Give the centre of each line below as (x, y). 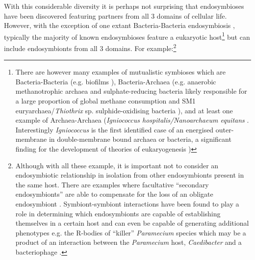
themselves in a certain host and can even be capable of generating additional (132, 223)
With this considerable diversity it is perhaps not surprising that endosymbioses (124, 6)
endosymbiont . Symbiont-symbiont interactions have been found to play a (127, 204)
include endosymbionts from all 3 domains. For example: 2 (90, 47)
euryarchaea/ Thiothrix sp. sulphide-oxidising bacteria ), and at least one (124, 110)
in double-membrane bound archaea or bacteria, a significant (140, 139)
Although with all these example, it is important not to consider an (117, 165)
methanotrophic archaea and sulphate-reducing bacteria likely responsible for (131, 91)
